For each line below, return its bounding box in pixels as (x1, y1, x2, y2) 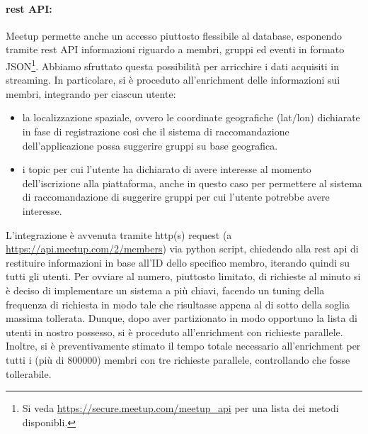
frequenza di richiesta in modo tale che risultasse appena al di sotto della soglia (6, 296, 350, 311)
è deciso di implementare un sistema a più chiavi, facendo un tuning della (6, 282, 325, 297)
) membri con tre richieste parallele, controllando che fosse (97, 352, 350, 367)
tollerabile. (6, 366, 52, 381)
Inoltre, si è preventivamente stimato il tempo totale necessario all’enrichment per (6, 338, 361, 353)
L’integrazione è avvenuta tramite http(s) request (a (6, 227, 232, 242)
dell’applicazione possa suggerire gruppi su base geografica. (22, 138, 278, 152)
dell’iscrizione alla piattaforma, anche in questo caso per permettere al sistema (22, 175, 362, 190)
